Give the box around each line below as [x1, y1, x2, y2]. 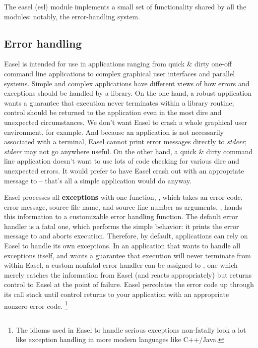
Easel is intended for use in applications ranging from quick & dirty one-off [4, 58, 232, 69]
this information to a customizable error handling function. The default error [4, 211, 238, 222]
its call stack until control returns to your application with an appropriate [4, 289, 229, 299]
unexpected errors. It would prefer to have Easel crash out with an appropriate [4, 165, 244, 175]
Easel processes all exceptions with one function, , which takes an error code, [4, 192, 243, 202]
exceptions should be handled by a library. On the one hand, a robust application [4, 88, 252, 98]
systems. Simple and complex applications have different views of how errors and [4, 78, 250, 88]
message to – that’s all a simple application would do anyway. [4, 175, 192, 185]
